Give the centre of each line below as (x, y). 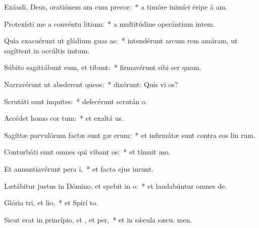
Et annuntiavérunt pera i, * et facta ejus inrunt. (79, 168)
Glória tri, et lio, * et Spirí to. (51, 203)
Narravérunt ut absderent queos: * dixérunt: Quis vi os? (91, 84)
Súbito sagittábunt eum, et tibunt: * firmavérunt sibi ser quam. (103, 67)
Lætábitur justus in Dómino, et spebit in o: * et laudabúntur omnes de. (116, 185)
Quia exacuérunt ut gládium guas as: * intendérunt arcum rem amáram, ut (121, 41)
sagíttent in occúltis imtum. (47, 50)
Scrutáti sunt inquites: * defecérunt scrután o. (76, 101)
